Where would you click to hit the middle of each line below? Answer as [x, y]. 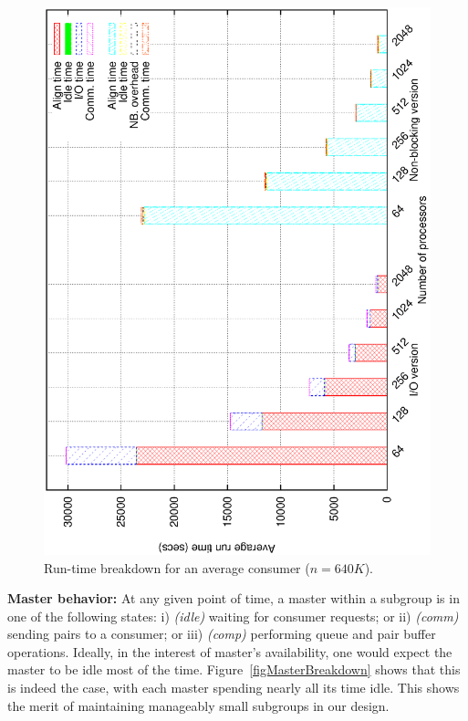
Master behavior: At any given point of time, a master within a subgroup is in [234, 598]
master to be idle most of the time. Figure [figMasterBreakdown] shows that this [234, 669]
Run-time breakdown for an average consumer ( [177, 567]
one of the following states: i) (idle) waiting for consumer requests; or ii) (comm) [233, 616]
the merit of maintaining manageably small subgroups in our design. [198, 705]
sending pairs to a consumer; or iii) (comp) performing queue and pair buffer [222, 634]
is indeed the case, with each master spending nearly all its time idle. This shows [234, 688]
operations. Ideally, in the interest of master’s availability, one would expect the [230, 651]
